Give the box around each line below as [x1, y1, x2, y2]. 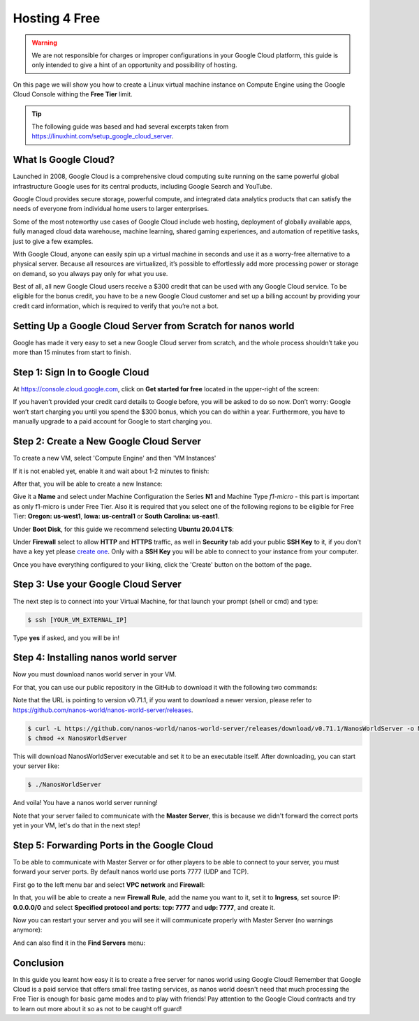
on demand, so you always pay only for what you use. [13, 269, 168, 277]
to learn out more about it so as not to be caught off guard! [13, 1004, 182, 1013]
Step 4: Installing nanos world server [13, 652, 177, 664]
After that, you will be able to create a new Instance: [13, 479, 163, 488]
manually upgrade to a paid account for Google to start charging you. [13, 417, 212, 426]
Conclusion [13, 957, 64, 969]
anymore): [13, 926, 43, 934]
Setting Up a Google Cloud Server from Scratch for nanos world [13, 320, 295, 332]
